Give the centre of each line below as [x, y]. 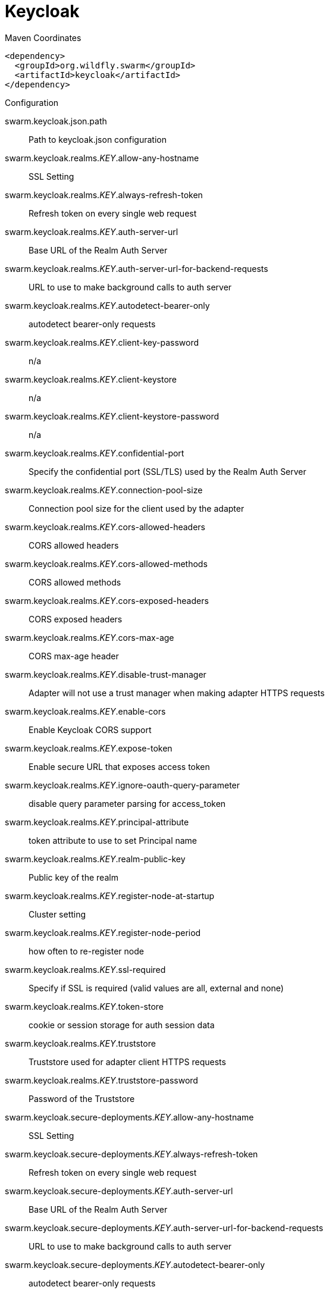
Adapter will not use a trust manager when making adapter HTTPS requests [177, 693]
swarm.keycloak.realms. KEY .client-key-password [102, 342]
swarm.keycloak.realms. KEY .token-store [84, 1006]
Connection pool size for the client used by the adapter [137, 508]
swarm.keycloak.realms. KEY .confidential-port [95, 453]
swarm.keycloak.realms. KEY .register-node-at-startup [110, 896]
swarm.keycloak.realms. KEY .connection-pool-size [104, 490]
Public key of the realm [73, 877]
